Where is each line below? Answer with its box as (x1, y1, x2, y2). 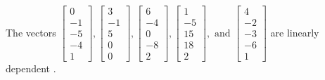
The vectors (6, 25, 56, 39)
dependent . (6, 61, 56, 76)
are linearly (270, 25, 319, 39)
